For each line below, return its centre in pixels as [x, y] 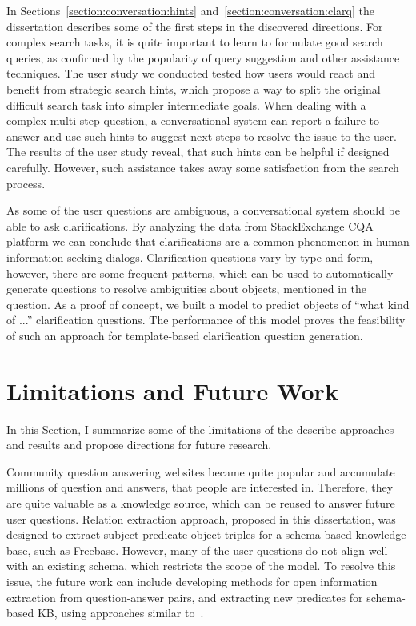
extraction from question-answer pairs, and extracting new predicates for [185, 597]
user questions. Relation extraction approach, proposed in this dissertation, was [201, 518]
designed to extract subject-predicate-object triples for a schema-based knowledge [206, 534]
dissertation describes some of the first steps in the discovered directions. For [195, 26]
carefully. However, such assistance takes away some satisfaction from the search [203, 167]
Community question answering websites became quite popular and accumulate [201, 471]
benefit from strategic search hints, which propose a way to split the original [194, 88]
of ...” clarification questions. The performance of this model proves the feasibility [206, 320]
